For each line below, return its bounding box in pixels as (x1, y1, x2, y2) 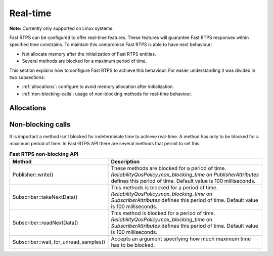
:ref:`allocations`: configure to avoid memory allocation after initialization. (22, 83, 174, 90)
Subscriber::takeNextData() (12, 193, 78, 200)
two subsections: (9, 74, 45, 80)
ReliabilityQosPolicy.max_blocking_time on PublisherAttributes (111, 171, 259, 178)
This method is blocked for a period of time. (111, 209, 215, 217)
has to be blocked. (111, 241, 155, 248)
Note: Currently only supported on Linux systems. (9, 25, 114, 31)
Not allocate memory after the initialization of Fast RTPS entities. (22, 51, 156, 57)
